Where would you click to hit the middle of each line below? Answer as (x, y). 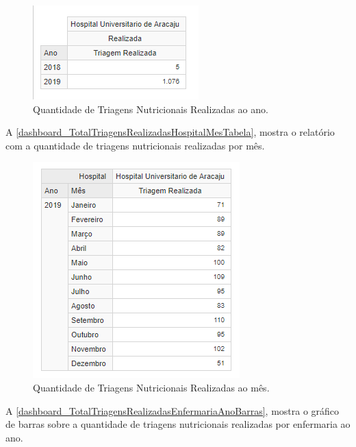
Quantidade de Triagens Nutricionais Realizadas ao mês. (151, 387)
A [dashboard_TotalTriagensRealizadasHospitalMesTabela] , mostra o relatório (170, 132)
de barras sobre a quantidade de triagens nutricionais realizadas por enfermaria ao (178, 424)
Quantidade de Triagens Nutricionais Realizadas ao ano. (151, 109)
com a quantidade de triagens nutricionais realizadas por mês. (135, 145)
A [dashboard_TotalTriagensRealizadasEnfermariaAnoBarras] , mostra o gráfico (173, 410)
